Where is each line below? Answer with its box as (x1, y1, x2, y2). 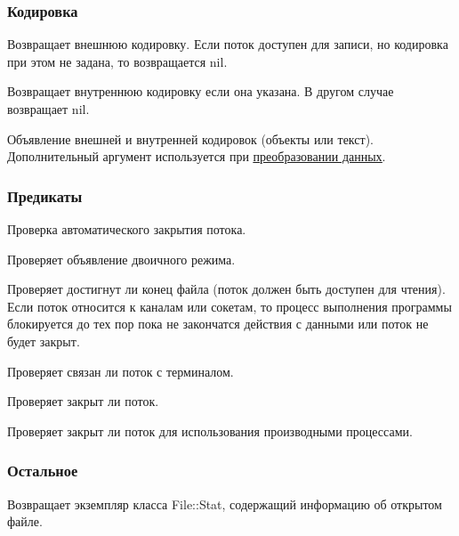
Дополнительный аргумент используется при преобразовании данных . (7, 147, 386, 166)
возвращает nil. (7, 100, 90, 118)
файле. (7, 512, 43, 531)
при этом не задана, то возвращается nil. (7, 52, 228, 70)
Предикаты (7, 184, 83, 207)
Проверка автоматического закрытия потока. (7, 220, 246, 238)
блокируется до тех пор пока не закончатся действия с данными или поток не (7, 314, 429, 333)
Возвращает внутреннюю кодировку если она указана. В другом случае (7, 82, 394, 101)
